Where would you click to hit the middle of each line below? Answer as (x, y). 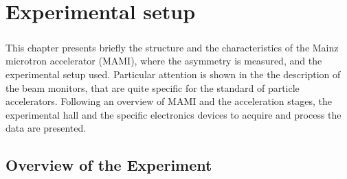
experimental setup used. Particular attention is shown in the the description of (173, 74)
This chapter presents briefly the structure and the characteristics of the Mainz (172, 47)
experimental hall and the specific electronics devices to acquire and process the (173, 114)
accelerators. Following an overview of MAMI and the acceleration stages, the (169, 101)
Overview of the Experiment (109, 165)
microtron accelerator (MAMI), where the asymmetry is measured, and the (164, 61)
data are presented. (46, 128)
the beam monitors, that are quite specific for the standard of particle (153, 87)
